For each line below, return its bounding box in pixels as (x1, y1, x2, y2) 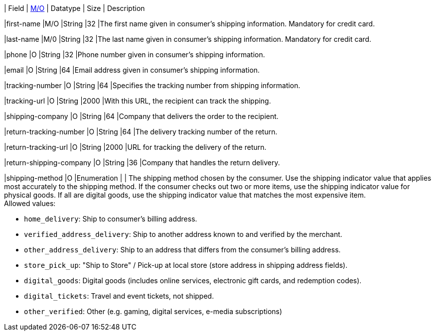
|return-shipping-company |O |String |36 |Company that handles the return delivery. (4, 158, 280, 167)
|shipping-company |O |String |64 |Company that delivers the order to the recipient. (4, 112, 279, 120)
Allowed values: (4, 199, 56, 208)
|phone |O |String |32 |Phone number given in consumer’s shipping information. (4, 50, 265, 59)
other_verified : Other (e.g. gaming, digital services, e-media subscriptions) (24, 307, 283, 316)
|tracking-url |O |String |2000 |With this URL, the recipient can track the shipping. (4, 97, 271, 105)
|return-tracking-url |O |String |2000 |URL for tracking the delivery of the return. (4, 143, 267, 151)
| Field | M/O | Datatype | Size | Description (4, 4, 145, 12)
